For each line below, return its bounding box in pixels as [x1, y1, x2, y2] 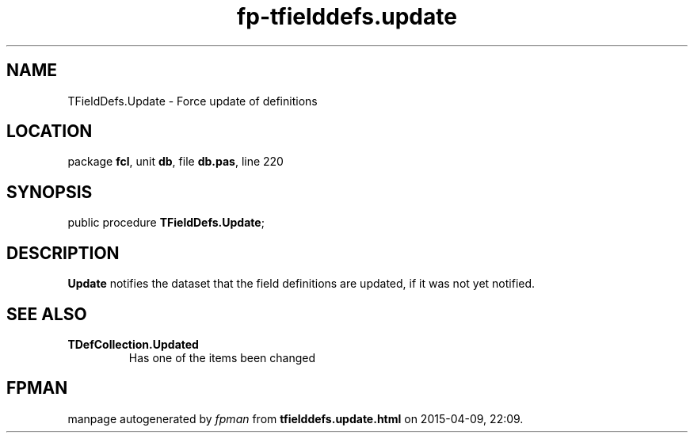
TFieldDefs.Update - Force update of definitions [67, 94, 318, 108]
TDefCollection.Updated [67, 337, 199, 351]
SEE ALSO [6, 303, 87, 324]
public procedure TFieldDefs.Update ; [67, 216, 265, 230]
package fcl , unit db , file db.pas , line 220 [67, 155, 284, 169]
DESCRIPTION [6, 242, 120, 263]
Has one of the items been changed [128, 350, 316, 365]
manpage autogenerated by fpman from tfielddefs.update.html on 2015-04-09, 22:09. [67, 411, 524, 426]
